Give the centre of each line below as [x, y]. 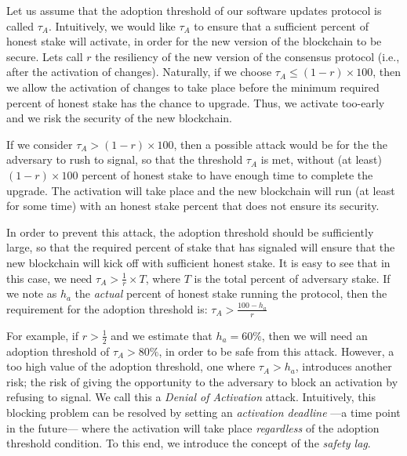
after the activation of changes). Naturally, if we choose [139, 72]
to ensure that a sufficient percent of [281, 25]
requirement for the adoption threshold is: [107, 308]
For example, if [43, 335]
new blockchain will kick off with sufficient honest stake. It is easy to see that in [198, 262]
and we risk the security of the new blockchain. [119, 118]
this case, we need [49, 278]
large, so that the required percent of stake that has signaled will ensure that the [201, 247]
